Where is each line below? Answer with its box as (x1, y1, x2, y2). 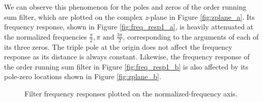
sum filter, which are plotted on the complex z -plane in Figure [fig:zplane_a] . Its (4, 11, 255, 22)
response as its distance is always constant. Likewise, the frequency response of (4, 51, 250, 62)
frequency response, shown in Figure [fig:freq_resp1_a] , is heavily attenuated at (4, 21, 254, 32)
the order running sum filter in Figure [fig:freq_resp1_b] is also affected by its (4, 61, 249, 72)
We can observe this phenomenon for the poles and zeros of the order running (4, 2, 247, 12)
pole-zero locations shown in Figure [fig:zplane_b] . (4, 71, 161, 82)
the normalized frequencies (4, 31, 87, 42)
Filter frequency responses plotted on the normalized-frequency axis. (24, 88, 238, 98)
